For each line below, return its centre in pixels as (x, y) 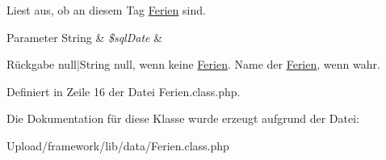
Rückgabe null (42, 64)
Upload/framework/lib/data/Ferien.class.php (118, 145)
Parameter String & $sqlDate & (85, 37)
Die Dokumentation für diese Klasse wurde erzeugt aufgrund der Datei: (183, 118)
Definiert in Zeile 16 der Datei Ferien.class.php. (124, 91)
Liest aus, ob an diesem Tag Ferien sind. (106, 10)
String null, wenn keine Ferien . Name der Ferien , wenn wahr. (230, 64)
